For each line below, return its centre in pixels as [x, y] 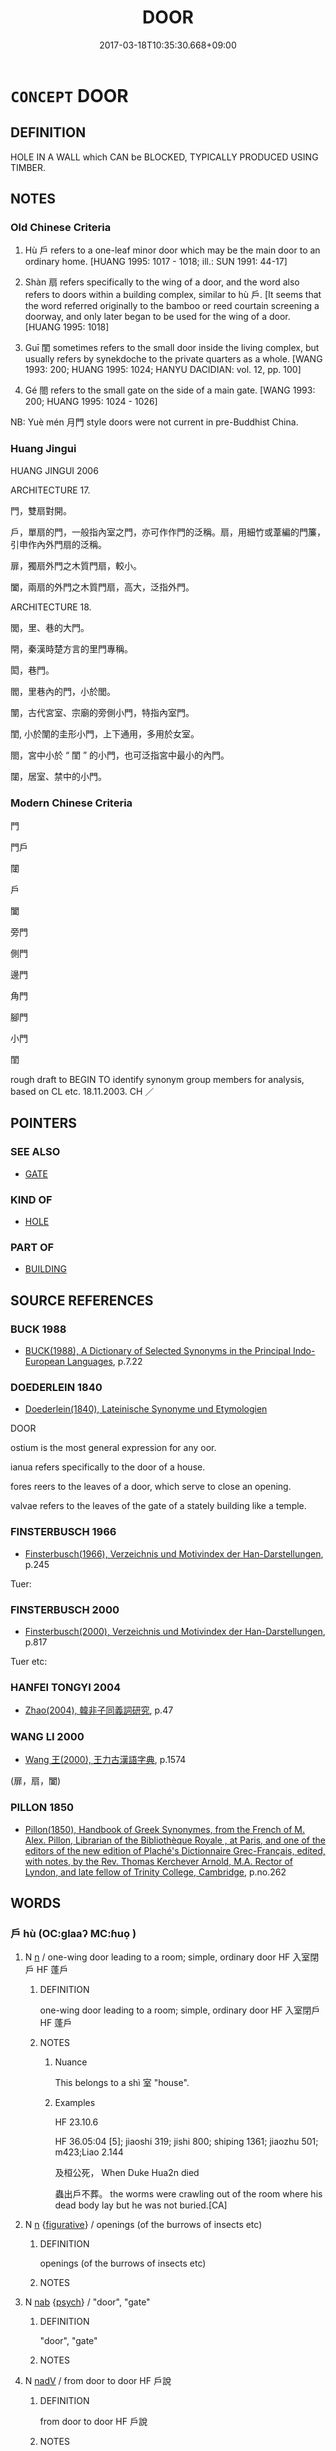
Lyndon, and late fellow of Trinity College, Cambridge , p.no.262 [155, 1872]
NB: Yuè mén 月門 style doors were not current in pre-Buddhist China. [154, 422]
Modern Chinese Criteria [71, 803]
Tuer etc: [29, 1661]
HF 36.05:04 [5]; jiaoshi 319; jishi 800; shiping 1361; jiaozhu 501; [186, 2142]
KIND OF [31, 1199]
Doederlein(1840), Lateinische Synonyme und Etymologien [146, 1409]
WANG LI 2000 [47, 1737]
